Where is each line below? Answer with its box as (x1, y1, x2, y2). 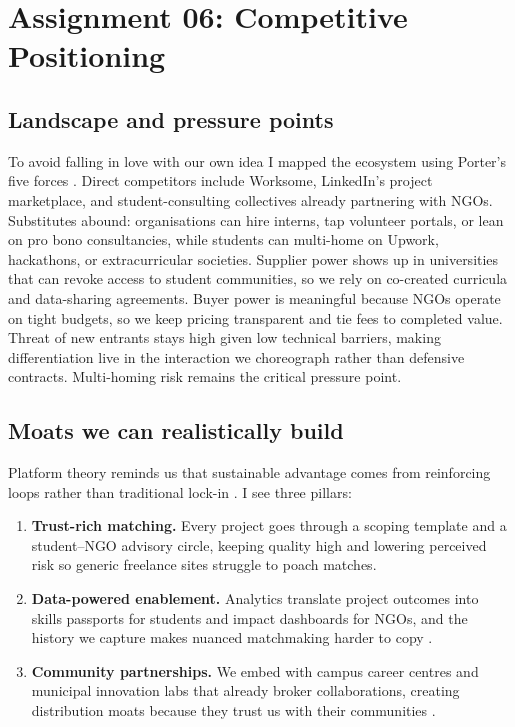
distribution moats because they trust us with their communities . (31, 700, 436, 721)
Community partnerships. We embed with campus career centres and (31, 660, 479, 681)
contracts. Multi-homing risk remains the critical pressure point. (8, 366, 402, 387)
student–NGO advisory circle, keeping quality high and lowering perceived (31, 534, 487, 555)
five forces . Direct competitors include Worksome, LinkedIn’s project (8, 170, 433, 191)
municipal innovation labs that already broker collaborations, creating (31, 680, 460, 701)
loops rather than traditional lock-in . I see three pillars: (8, 481, 352, 502)
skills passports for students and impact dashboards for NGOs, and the (31, 607, 468, 628)
